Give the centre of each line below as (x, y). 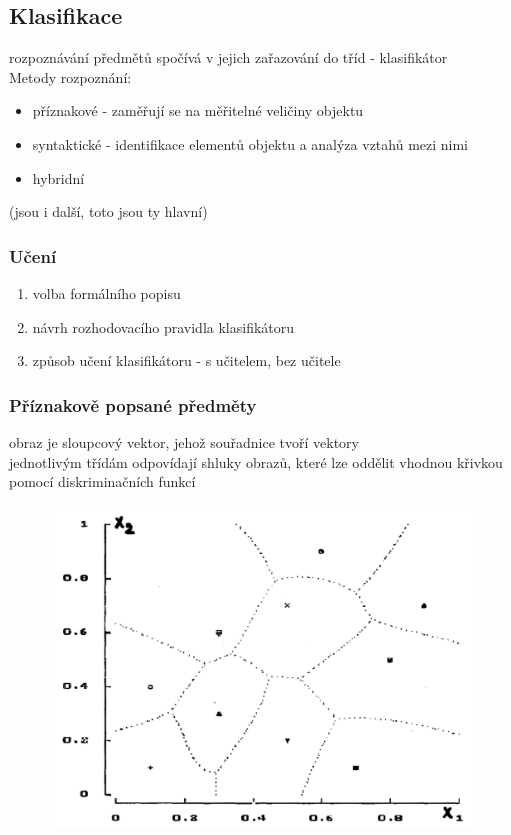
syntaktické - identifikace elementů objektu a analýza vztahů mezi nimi (250, 143)
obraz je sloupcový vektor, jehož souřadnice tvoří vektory (184, 441)
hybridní (58, 177)
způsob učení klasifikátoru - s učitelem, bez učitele (186, 360)
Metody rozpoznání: (70, 76)
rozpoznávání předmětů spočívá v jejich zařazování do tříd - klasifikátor (228, 57)
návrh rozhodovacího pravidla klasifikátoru (163, 326)
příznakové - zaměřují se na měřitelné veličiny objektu (198, 110)
